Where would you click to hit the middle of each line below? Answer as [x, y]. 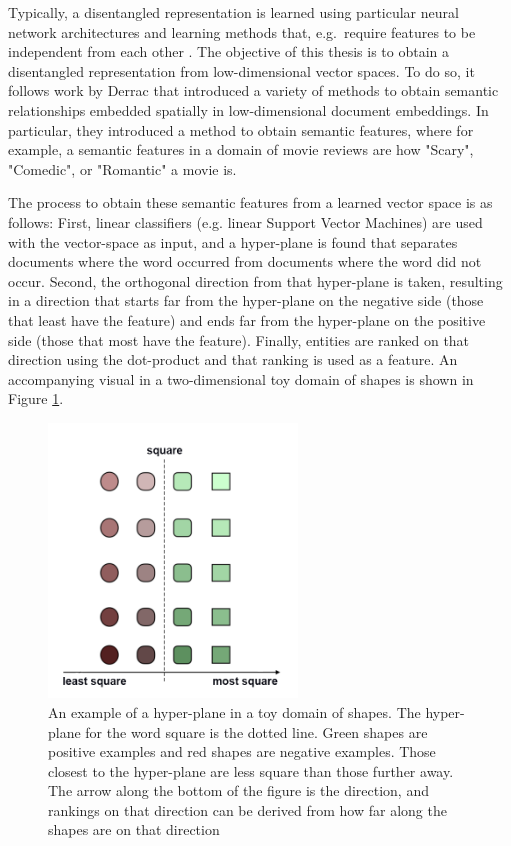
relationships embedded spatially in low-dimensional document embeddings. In [248, 109]
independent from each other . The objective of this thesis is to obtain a [228, 51]
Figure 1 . [36, 398]
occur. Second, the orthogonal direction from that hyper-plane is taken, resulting [255, 280]
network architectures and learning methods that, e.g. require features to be [242, 31]
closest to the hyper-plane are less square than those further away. [251, 770]
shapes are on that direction [134, 829]
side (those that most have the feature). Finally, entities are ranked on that [239, 339]
